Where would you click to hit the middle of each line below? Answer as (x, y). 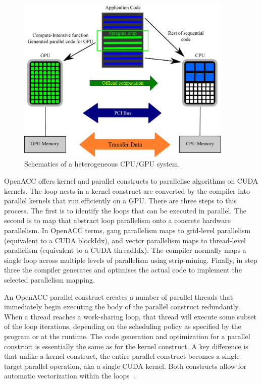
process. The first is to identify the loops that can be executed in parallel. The (125, 210)
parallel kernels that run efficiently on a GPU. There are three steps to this (120, 201)
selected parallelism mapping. (49, 279)
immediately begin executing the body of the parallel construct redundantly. (122, 307)
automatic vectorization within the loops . (70, 376)
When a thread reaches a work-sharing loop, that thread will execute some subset (130, 316)
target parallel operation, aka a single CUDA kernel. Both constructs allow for (125, 366)
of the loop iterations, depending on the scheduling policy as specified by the (123, 326)
